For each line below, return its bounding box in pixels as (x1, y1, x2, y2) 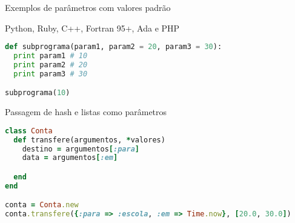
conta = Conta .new (5, 201, 79, 210)
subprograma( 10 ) (5, 88, 70, 98)
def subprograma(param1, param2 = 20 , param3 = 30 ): (5, 42, 222, 52)
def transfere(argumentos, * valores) (13, 135, 165, 144)
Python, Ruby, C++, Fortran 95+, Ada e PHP (5, 21, 180, 34)
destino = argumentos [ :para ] (22, 144, 139, 153)
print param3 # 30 (13, 69, 88, 78)
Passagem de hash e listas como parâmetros (5, 105, 167, 118)
